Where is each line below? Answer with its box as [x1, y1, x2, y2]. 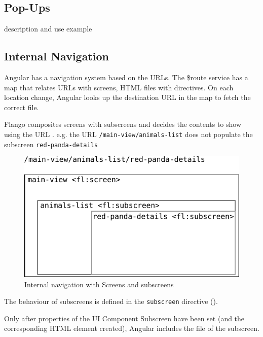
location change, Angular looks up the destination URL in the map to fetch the [4, 92, 251, 103]
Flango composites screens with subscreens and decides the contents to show [4, 119, 242, 129]
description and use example [4, 23, 92, 34]
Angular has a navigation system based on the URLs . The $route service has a [4, 72, 248, 82]
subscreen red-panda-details [4, 139, 98, 149]
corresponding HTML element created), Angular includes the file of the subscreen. [4, 323, 259, 333]
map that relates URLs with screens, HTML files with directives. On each [4, 82, 234, 92]
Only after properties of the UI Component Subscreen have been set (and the [4, 313, 245, 323]
